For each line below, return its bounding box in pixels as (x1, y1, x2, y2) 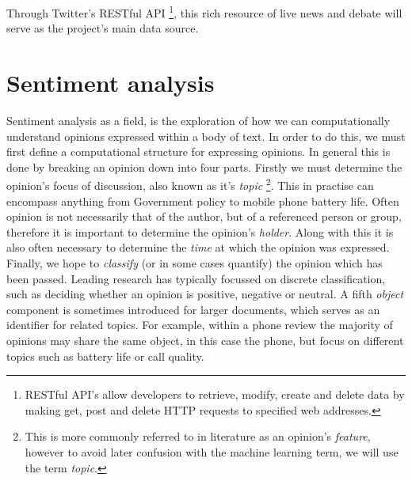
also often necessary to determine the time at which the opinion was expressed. (6, 239, 390, 256)
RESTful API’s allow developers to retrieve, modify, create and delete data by (25, 386, 405, 403)
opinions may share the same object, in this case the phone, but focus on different (6, 331, 404, 348)
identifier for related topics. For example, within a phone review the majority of (6, 316, 393, 333)
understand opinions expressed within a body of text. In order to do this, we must (6, 127, 406, 144)
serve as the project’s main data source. (6, 20, 199, 36)
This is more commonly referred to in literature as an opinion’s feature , (25, 428, 371, 445)
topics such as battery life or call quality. (6, 347, 204, 364)
